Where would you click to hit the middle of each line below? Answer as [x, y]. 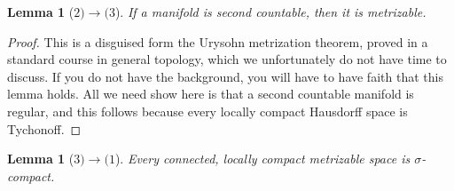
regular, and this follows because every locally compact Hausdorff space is [207, 111]
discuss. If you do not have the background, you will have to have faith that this [225, 76]
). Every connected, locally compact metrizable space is [262, 159]
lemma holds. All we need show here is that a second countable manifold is [211, 94]
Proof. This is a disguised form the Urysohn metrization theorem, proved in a [218, 41]
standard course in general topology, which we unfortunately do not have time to [227, 59]
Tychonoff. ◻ [44, 128]
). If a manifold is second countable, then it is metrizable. [270, 12]
